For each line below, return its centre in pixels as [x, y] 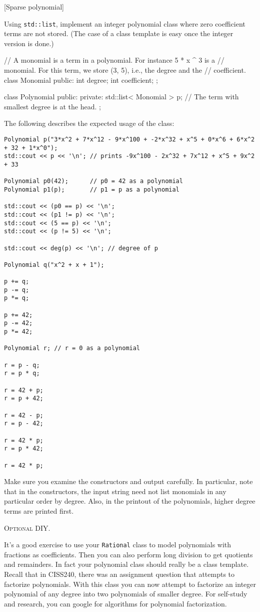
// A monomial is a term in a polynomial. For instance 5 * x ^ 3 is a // [114, 60]
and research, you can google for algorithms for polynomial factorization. [115, 603]
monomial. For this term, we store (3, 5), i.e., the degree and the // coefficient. [125, 70]
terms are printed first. [39, 511]
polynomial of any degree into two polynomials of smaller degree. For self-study [126, 594]
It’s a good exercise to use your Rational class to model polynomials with [118, 545]
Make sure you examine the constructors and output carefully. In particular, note [128, 481]
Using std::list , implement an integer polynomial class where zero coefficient [125, 23]
